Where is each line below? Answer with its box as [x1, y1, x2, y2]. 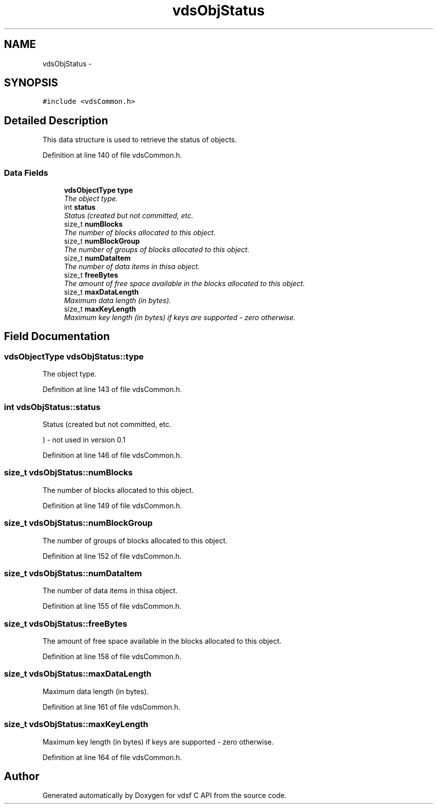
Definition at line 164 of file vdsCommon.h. [42, 753, 182, 762]
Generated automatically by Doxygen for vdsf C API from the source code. [42, 791, 287, 800]
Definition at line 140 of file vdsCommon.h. [42, 151, 182, 160]
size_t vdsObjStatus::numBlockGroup [4, 518, 153, 528]
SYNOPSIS [4, 76, 58, 89]
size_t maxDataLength [64, 288, 139, 297]
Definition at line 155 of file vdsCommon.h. [42, 602, 182, 611]
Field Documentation [4, 330, 110, 343]
